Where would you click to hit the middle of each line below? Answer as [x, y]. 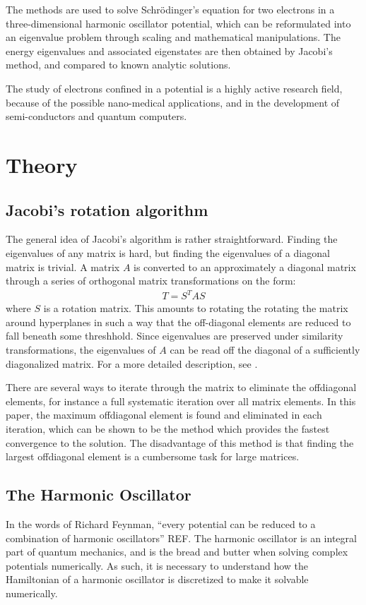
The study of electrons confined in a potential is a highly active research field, [174, 88]
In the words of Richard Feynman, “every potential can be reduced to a [161, 523]
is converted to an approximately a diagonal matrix [245, 266]
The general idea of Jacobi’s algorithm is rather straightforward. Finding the [172, 239]
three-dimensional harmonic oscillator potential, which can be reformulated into [178, 23]
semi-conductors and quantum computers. [96, 116]
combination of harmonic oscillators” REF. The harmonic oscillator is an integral [181, 538]
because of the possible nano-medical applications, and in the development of [173, 102]
